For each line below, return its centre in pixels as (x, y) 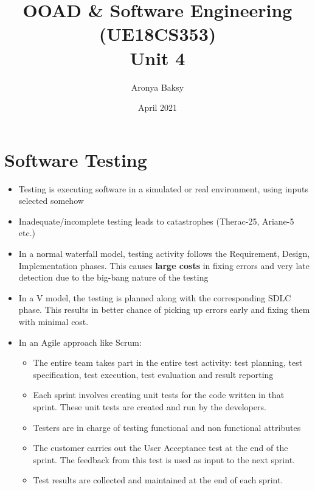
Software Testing (76, 159)
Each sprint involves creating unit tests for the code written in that (159, 395)
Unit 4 (157, 58)
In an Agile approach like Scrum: (80, 342)
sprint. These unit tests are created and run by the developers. (150, 406)
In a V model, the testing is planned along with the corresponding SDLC (155, 297)
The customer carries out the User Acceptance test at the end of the (161, 448)
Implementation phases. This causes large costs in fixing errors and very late (164, 265)
